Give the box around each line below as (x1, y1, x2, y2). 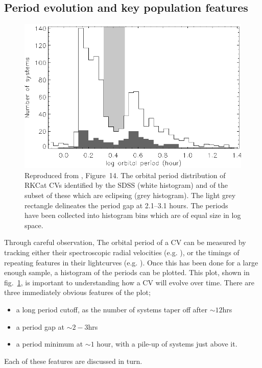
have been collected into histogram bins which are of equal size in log (25, 210, 241, 220)
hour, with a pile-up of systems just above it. (97, 338, 237, 349)
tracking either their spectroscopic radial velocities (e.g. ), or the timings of (4, 247, 240, 258)
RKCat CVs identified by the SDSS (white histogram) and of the (25, 180, 228, 190)
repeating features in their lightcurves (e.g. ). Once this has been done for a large (4, 257, 258, 267)
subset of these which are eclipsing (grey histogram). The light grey (25, 190, 236, 201)
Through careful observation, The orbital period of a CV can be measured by (4, 237, 246, 248)
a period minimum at (16, 338, 83, 349)
